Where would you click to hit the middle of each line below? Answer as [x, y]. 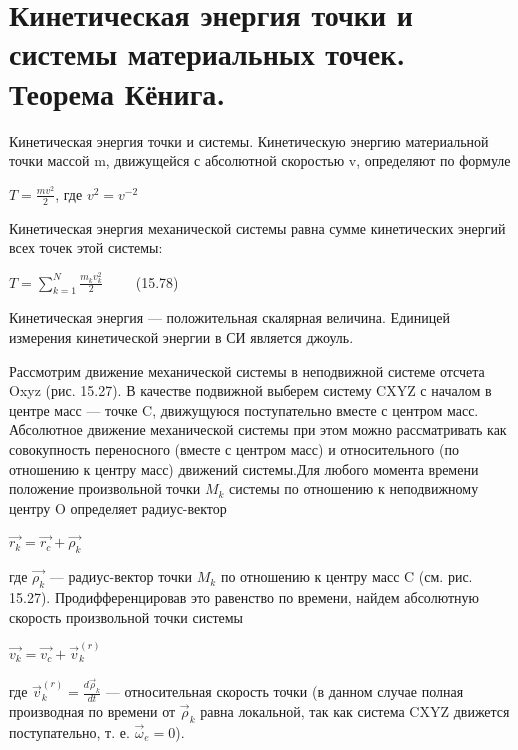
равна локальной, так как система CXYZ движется [355, 711]
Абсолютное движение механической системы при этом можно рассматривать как [258, 429]
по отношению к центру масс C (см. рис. [346, 576]
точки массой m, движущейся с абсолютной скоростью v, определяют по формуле [260, 160]
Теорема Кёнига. [117, 92]
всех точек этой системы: [86, 247]
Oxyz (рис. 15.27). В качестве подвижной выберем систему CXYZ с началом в [250, 390]
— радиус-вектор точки [121, 576]
